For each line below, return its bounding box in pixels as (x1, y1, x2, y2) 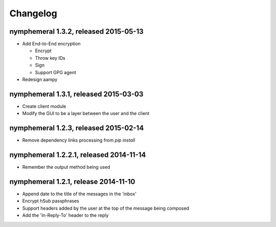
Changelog (9, 8, 57, 19)
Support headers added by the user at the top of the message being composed (22, 205, 189, 211)
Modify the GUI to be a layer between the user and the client (22, 110, 150, 117)
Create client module (22, 103, 66, 109)
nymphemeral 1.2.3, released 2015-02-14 (9, 124, 144, 132)
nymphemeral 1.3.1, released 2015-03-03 (9, 89, 144, 98)
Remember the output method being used (22, 164, 110, 170)
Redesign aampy (22, 77, 58, 83)
